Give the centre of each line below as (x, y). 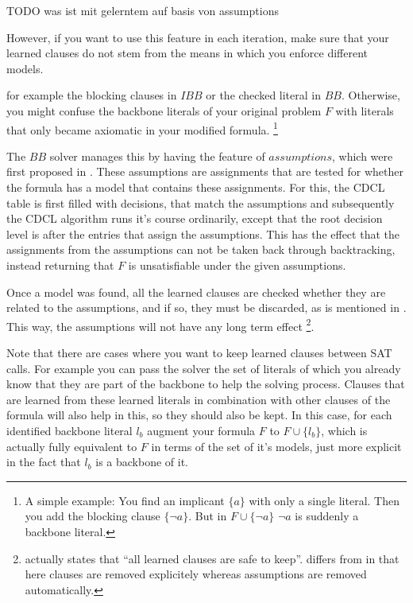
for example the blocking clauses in (92, 95)
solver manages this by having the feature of (157, 156)
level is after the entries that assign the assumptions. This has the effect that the (203, 233)
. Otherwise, (371, 95)
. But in (208, 516)
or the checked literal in (263, 95)
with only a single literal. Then (324, 500)
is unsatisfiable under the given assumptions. (237, 265)
